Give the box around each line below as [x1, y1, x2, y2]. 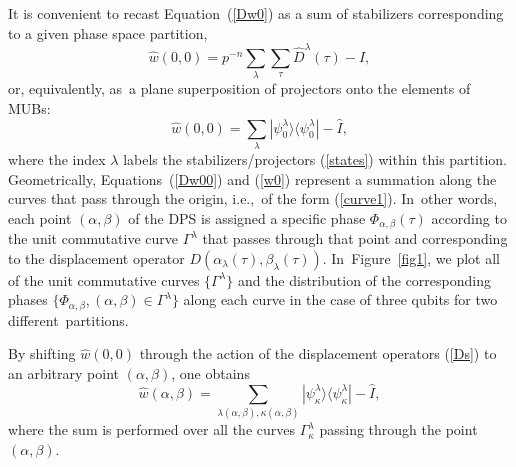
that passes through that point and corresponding [202, 228, 508, 249]
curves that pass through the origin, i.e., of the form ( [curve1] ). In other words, [8, 188, 498, 209]
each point [8, 207, 72, 228]
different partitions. [8, 309, 129, 330]
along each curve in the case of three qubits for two [183, 289, 498, 310]
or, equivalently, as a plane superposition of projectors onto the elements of [8, 78, 471, 99]
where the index [8, 148, 106, 169]
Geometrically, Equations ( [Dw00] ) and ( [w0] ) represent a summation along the [8, 168, 497, 189]
